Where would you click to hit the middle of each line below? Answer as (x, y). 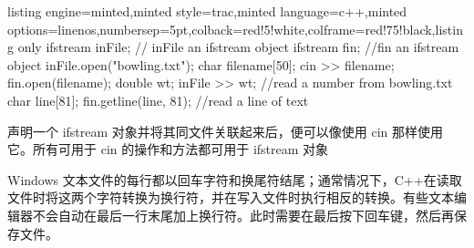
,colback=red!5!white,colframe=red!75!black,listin (325, 29)
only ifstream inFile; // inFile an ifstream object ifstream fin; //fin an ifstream (238, 47)
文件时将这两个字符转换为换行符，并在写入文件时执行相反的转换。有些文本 (231, 197)
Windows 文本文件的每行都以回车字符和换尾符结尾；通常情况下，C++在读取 (235, 179)
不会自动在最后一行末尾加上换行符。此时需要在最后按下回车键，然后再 (243, 215)
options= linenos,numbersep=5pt (98, 29)
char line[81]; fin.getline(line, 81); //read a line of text (158, 100)
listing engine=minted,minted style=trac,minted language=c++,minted (207, 11)
